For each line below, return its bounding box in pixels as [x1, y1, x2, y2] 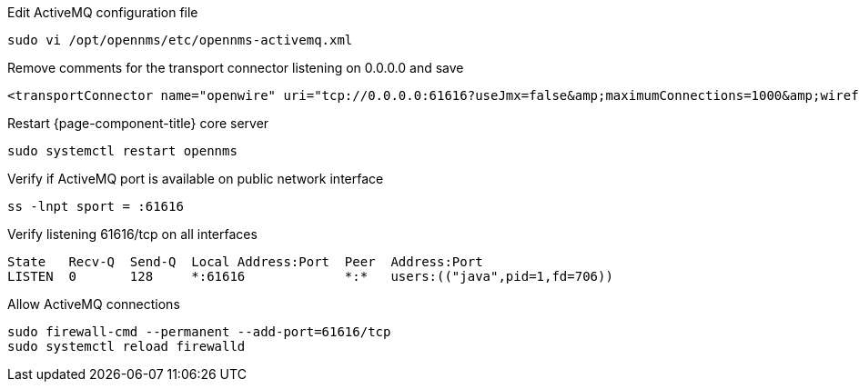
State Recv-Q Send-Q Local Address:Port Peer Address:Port [7, 254, 483, 269]
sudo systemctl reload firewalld [7, 339, 246, 354]
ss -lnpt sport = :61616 [7, 199, 184, 214]
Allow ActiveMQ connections [7, 296, 180, 312]
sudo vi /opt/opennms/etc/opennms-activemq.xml [7, 33, 353, 47]
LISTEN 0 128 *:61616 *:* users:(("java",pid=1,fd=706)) [7, 269, 613, 284]
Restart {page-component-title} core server [7, 115, 269, 131]
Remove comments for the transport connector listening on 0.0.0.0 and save [7, 60, 464, 75]
